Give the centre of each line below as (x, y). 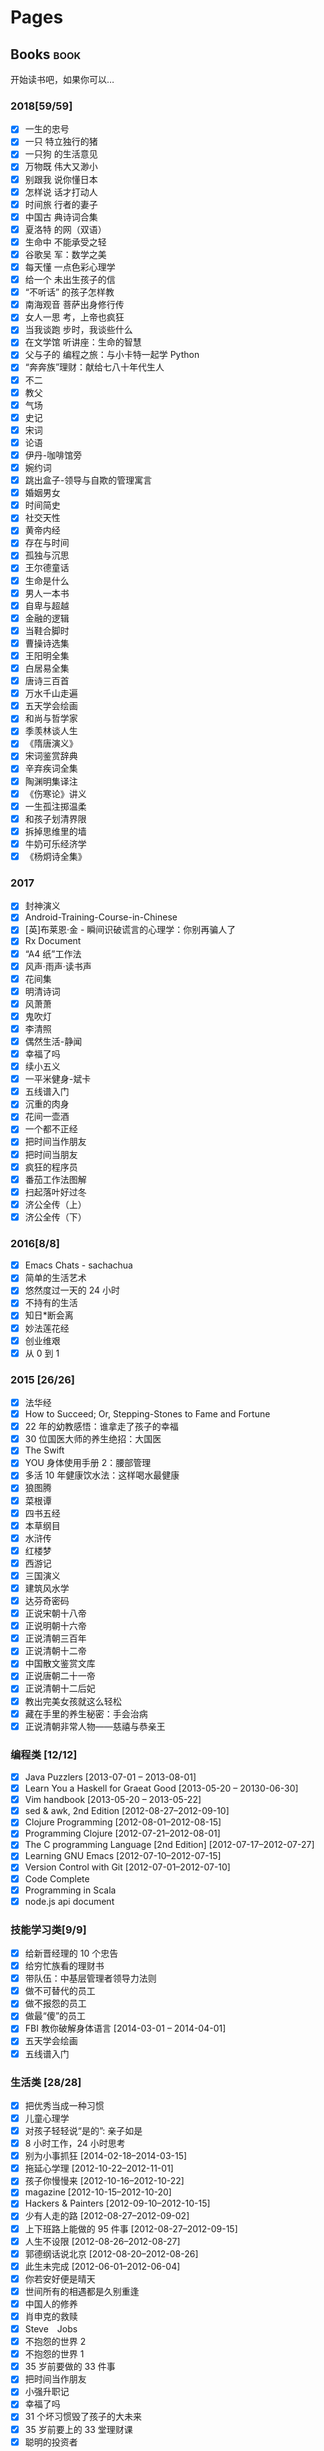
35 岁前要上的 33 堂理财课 (78, 2429)
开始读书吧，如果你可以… (62, 79)
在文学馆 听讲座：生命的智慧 (83, 342)
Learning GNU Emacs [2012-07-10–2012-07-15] (123, 1856)
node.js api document (69, 1901)
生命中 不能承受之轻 (65, 242)
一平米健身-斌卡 (58, 1079)
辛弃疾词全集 (51, 768)
